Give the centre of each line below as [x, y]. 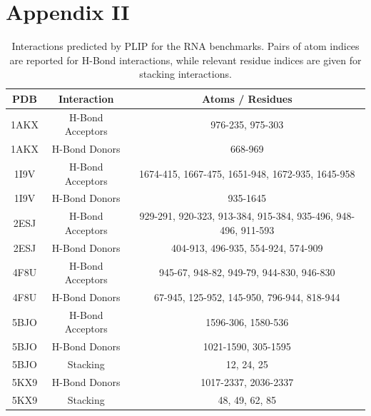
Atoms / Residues [247, 98]
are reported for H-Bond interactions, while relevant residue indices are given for [185, 60]
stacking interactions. [185, 74]
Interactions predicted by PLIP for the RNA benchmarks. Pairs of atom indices [185, 46]
